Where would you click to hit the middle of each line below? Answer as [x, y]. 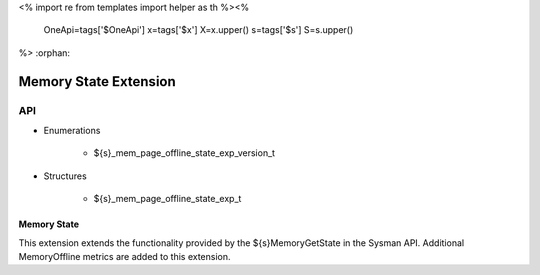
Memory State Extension [97, 81]
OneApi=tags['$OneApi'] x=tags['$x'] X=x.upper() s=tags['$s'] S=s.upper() [198, 30]
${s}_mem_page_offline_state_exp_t [167, 199]
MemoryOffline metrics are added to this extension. [124, 256]
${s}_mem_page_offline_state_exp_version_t [184, 153]
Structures [65, 176]
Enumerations [72, 130]
